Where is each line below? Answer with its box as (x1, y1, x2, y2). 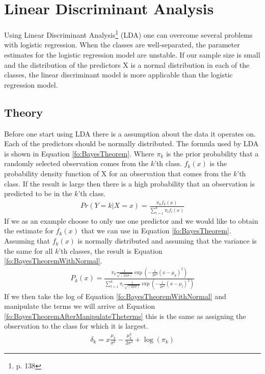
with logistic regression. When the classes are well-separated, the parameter (4, 39, 240, 50)
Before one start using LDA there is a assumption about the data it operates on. (4, 128, 256, 139)
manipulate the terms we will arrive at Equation (4, 301, 155, 311)
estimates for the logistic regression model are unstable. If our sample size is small (4, 49, 260, 60)
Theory (4, 104, 43, 120)
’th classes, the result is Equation (59, 245, 163, 256)
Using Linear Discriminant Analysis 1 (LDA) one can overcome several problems (4, 28, 253, 40)
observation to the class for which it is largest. (4, 320, 148, 331)
